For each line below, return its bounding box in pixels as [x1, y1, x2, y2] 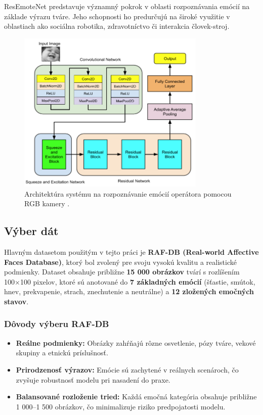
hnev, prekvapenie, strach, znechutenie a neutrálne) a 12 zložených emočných [4, 286, 254, 297]
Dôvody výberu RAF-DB [4, 317, 109, 330]
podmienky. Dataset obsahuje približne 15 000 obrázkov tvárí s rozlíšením [4, 266, 240, 277]
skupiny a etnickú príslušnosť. [16, 347, 108, 358]
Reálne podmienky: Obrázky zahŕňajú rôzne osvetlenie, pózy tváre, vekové [16, 337, 256, 348]
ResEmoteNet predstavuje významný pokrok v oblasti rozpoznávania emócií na [4, 1, 250, 11]
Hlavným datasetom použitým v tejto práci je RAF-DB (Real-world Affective [4, 246, 259, 257]
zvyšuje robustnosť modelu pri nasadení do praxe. [16, 374, 170, 385]
